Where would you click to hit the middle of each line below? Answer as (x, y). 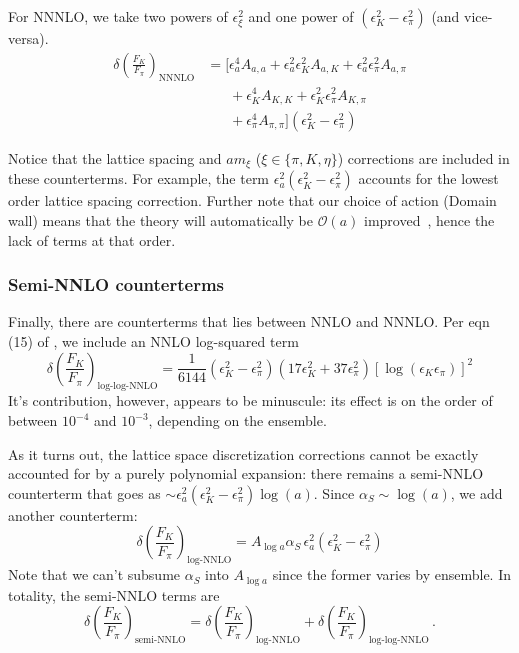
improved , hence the (429, 220)
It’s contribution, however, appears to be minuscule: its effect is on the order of (250, 400)
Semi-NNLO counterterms (116, 284)
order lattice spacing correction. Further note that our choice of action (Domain (252, 200)
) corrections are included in (423, 158)
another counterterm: (73, 514)
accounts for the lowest (428, 178)
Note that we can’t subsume (94, 574)
